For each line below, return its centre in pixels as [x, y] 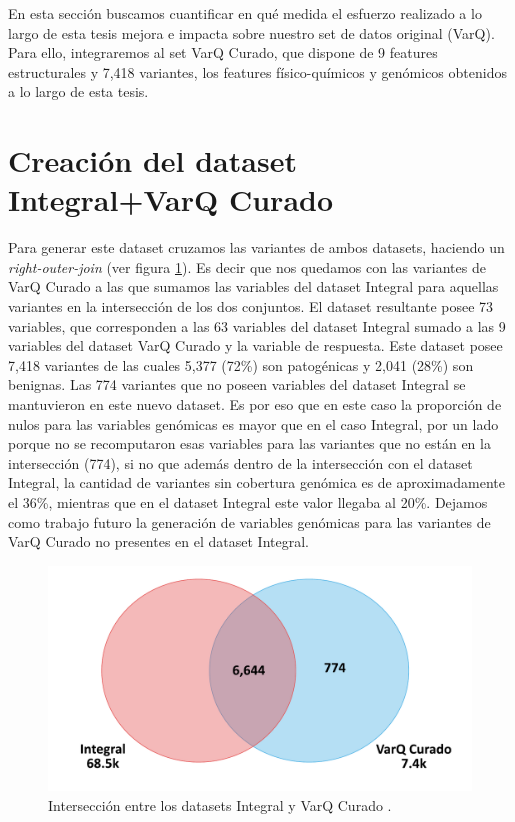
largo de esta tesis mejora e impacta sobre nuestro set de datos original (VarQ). [251, 32]
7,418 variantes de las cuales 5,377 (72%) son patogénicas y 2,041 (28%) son [241, 364]
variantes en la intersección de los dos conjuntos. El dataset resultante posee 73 [251, 306]
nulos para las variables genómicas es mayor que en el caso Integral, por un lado [253, 423]
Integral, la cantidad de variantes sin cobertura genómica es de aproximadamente [257, 482]
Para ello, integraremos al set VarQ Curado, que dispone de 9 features [223, 52]
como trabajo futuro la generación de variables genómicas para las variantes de [249, 521]
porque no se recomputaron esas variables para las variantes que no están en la [249, 443]
